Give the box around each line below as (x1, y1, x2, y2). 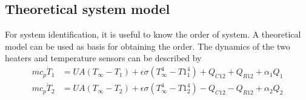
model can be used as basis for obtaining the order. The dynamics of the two (5, 39, 290, 52)
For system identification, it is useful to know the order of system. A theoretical (5, 28, 301, 41)
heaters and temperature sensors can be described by (5, 52, 202, 64)
